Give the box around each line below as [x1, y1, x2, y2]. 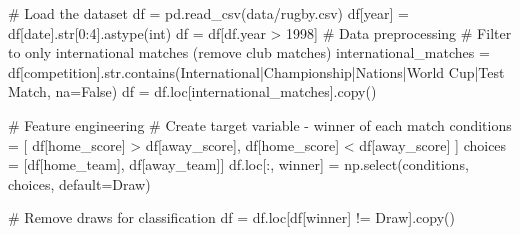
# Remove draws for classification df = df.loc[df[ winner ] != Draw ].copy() [8, 207, 455, 228]
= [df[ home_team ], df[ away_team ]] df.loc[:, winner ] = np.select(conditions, [8, 154, 469, 175]
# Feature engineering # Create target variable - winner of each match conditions [8, 114, 512, 135]
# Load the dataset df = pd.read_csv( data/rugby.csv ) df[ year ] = [8, 3, 409, 23]
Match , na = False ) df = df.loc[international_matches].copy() [8, 81, 377, 102]
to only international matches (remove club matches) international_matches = [8, 42, 490, 63]
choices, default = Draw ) [8, 173, 151, 194]
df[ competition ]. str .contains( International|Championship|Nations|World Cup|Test [8, 61, 505, 82]
